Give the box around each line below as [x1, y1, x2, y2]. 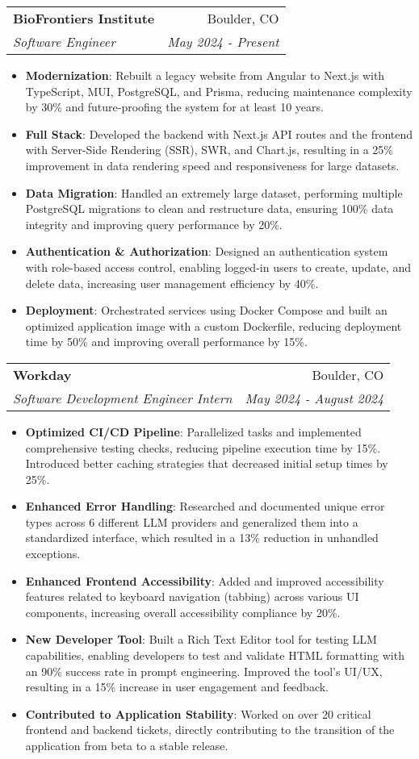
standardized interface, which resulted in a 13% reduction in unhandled [25, 529, 379, 546]
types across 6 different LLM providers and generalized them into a [25, 513, 358, 530]
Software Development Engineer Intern [13, 388, 233, 407]
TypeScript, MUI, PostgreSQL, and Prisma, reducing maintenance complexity [25, 82, 413, 99]
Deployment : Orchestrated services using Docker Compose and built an [25, 302, 388, 319]
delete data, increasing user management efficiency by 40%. [25, 274, 319, 291]
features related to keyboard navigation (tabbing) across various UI [25, 588, 359, 605]
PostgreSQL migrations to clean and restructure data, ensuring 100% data [25, 200, 394, 217]
